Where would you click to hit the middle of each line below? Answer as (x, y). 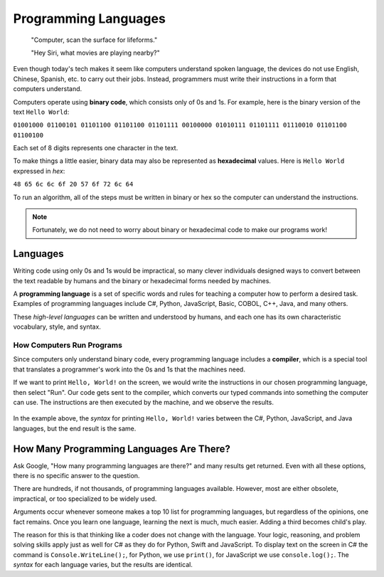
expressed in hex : (39, 171)
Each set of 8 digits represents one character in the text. (96, 148)
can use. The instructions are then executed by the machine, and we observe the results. (143, 402)
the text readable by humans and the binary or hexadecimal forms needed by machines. (142, 280)
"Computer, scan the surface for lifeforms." (94, 40)
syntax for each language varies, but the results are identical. (103, 565)
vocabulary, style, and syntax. (57, 327)
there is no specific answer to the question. (76, 476)
